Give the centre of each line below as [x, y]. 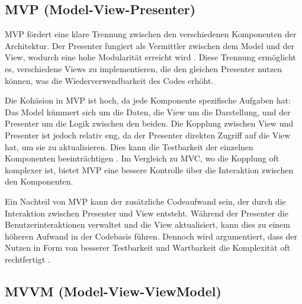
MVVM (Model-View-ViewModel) [113, 291]
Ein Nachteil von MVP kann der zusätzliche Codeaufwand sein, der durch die [145, 201]
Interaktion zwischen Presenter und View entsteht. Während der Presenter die [147, 213]
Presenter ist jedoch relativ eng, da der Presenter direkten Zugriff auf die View [148, 135]
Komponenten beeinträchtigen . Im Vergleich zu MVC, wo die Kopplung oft [142, 158]
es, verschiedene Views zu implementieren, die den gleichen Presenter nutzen [144, 68]
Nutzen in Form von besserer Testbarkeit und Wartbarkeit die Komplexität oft [148, 248]
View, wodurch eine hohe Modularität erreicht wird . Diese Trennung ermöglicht [150, 57]
